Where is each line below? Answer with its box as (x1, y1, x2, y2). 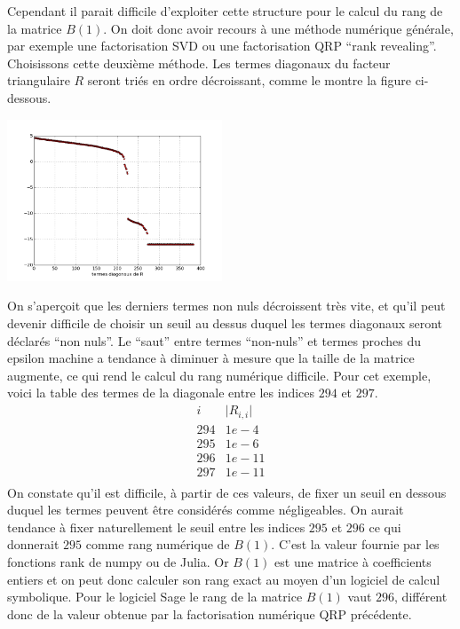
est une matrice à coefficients (274, 553, 432, 571)
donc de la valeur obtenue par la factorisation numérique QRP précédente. (7, 604, 412, 623)
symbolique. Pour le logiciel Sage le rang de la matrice (7, 587, 303, 606)
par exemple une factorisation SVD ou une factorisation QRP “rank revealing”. (7, 36, 437, 55)
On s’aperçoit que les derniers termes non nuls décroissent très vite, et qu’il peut (7, 296, 446, 315)
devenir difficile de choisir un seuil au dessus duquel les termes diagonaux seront (7, 314, 442, 333)
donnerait (7, 535, 59, 554)
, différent (394, 587, 448, 606)
